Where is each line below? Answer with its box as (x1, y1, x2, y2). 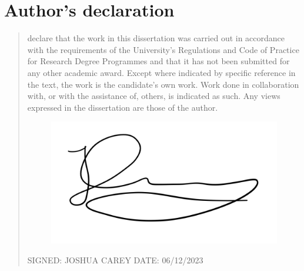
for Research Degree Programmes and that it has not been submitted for (27, 55, 290, 67)
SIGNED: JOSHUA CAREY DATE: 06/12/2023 (27, 253, 203, 266)
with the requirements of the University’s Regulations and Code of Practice (27, 43, 299, 55)
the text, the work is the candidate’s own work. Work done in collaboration (27, 78, 299, 90)
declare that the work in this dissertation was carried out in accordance (27, 32, 285, 44)
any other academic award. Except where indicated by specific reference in (27, 66, 296, 78)
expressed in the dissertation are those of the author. (27, 101, 218, 113)
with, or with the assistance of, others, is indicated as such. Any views (27, 90, 280, 102)
